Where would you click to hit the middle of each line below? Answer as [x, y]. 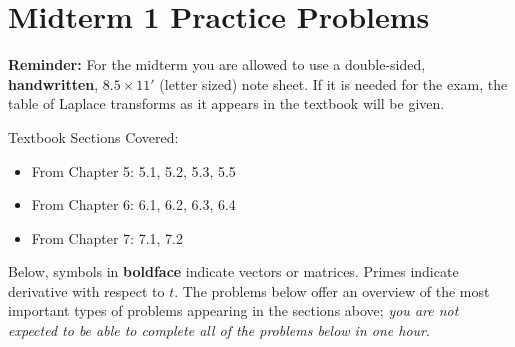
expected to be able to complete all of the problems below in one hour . [219, 330]
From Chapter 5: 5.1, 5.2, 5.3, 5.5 [133, 170]
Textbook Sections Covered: [93, 136]
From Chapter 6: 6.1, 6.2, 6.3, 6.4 [133, 204]
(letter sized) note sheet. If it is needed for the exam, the [333, 83]
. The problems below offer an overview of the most [332, 290]
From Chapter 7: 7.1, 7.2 [107, 237]
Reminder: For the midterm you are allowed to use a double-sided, [217, 64]
